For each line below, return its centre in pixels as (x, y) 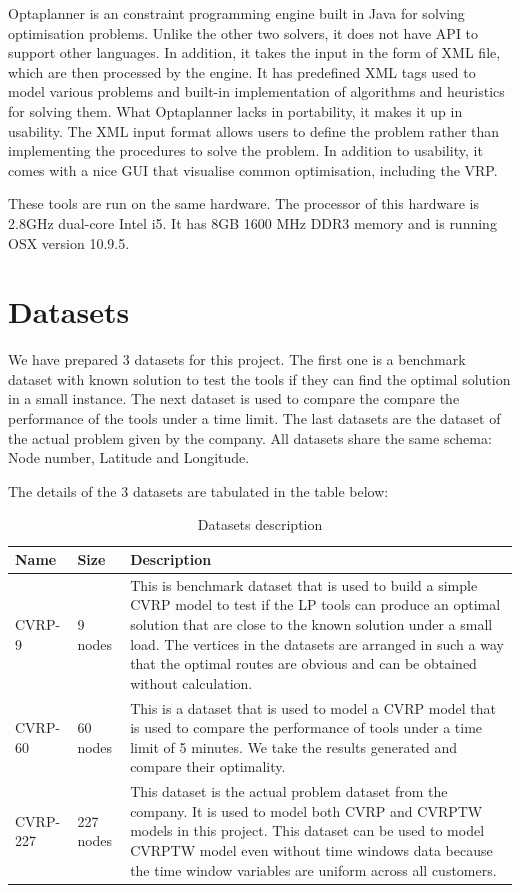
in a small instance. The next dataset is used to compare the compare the (234, 398)
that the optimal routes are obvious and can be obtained (303, 663)
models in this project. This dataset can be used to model (307, 830)
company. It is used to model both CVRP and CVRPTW (306, 810)
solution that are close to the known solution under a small (311, 624)
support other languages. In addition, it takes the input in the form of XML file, (254, 52)
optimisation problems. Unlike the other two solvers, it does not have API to (243, 32)
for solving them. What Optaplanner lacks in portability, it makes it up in (235, 110)
